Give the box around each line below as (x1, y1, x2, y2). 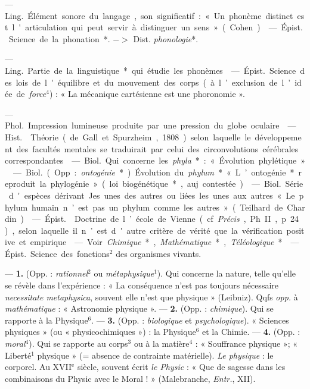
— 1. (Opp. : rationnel (5, 267, 88, 280)
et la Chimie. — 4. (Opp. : (202, 325, 300, 338)
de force (16, 87, 46, 100)
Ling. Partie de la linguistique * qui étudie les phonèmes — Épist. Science (5, 64, 296, 76)
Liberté (5, 349, 32, 361)
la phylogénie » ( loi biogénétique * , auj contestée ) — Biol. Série (39, 177, 303, 190)
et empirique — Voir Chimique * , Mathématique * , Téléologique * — (19, 236, 299, 248)
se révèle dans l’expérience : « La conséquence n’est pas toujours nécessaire (5, 279, 279, 291)
